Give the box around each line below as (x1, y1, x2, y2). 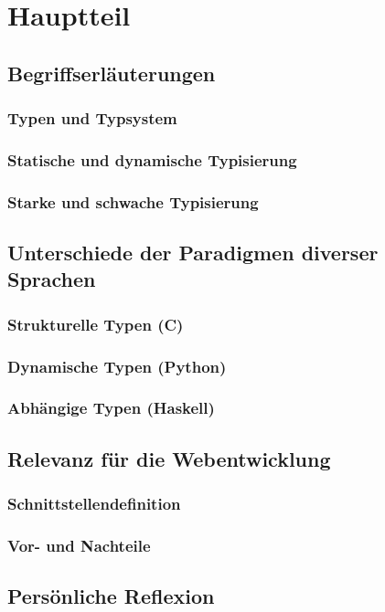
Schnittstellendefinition (7, 492, 181, 515)
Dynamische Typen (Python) (7, 354, 227, 377)
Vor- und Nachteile (7, 533, 151, 556)
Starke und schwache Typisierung (7, 190, 259, 213)
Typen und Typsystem (7, 107, 177, 130)
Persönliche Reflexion (7, 582, 215, 610)
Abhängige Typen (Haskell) (7, 396, 215, 419)
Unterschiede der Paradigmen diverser (7, 238, 379, 267)
